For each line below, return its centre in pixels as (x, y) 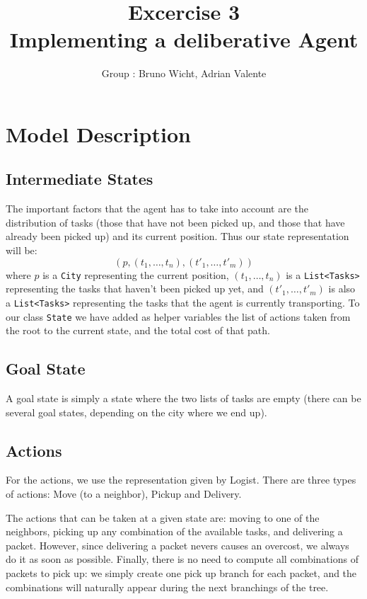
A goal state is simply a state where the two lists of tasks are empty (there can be (183, 398)
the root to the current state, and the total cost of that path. (138, 330)
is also (342, 289)
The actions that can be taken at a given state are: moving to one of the (163, 517)
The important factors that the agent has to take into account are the (157, 209)
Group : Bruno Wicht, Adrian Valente (184, 73)
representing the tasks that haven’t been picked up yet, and (135, 289)
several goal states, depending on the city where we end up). (136, 412)
